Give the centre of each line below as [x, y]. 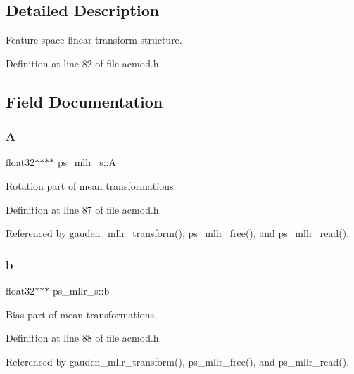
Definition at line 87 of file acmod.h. [84, 209]
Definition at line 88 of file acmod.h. [84, 338]
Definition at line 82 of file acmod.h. [84, 63]
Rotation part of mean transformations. [91, 185]
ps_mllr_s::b [81, 290]
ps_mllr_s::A [87, 162]
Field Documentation [84, 101]
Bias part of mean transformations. [81, 314]
